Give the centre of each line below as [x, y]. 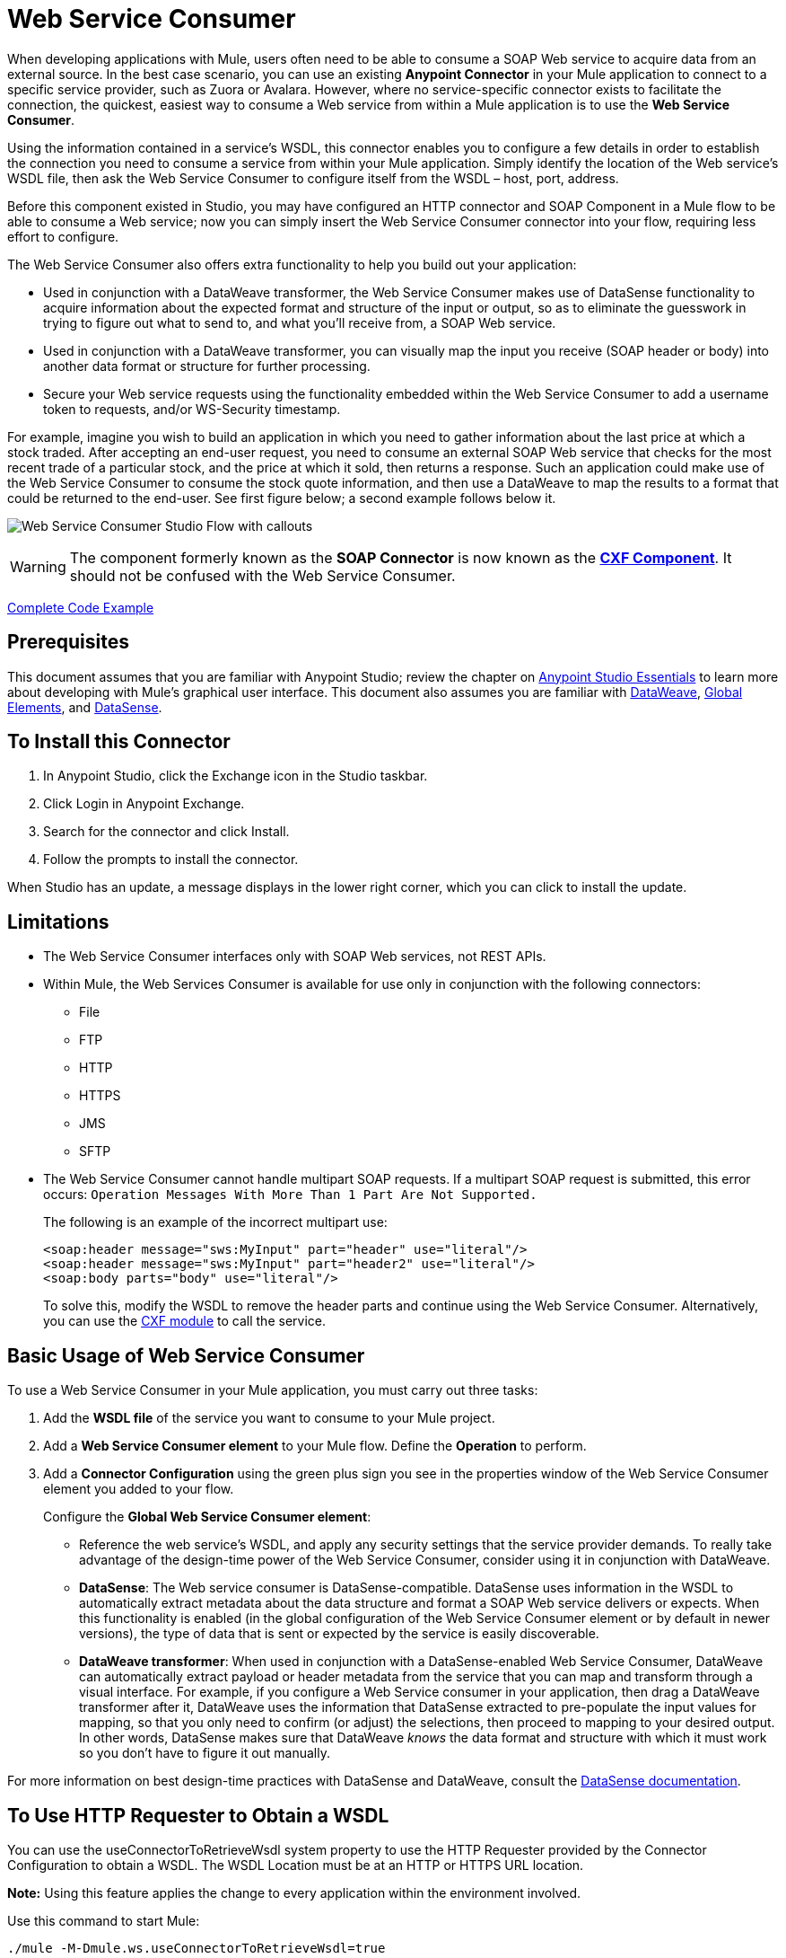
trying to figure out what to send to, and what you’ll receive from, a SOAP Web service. [300, 322]
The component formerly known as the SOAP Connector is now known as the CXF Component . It [401, 557]
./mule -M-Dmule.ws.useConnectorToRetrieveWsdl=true [196, 1948]
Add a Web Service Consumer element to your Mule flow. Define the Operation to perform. [315, 1446]
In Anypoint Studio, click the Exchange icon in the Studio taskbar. [236, 776]
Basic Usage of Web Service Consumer [186, 1355]
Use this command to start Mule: [104, 1920]
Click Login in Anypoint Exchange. [144, 804]
